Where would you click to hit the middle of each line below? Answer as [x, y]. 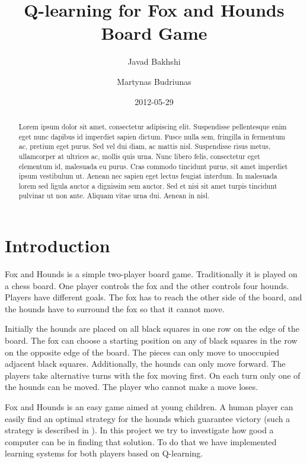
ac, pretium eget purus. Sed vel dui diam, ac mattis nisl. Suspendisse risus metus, [145, 146]
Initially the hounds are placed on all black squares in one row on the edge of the [152, 329]
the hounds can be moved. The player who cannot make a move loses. [132, 387]
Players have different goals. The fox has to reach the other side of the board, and [153, 297]
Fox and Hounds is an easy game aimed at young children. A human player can [149, 407]
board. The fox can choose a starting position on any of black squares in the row [151, 340]
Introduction [57, 245]
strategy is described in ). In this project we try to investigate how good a [139, 430]
